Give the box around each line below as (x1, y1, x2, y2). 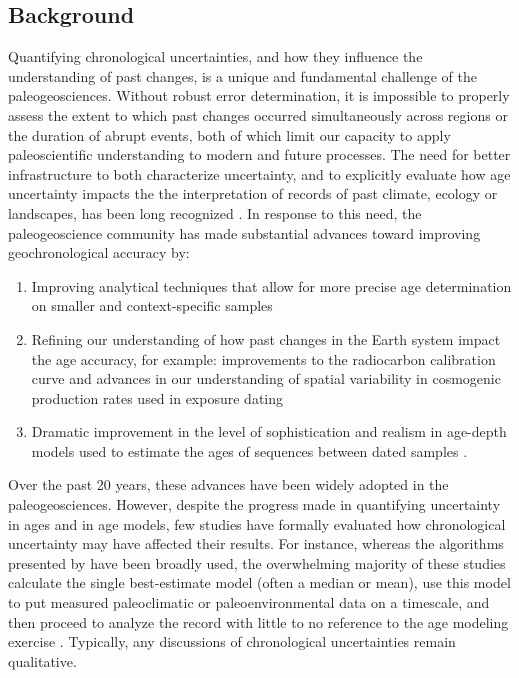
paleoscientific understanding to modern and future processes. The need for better (8, 144, 511, 165)
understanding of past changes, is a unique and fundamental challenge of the (8, 65, 477, 86)
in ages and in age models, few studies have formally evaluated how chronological (8, 513, 506, 534)
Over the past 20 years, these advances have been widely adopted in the (8, 474, 449, 495)
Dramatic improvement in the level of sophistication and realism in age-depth (31, 421, 507, 442)
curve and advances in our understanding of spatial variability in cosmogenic (31, 368, 501, 389)
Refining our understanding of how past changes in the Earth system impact (31, 328, 501, 349)
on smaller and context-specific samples (31, 295, 273, 316)
